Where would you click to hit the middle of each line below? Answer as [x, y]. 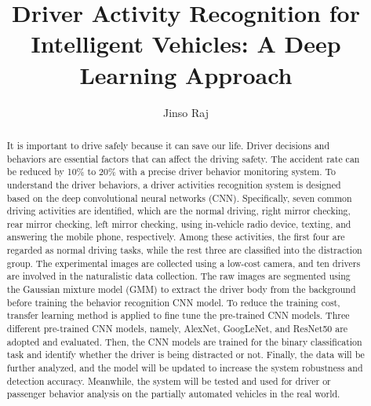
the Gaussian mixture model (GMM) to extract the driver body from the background [181, 289]
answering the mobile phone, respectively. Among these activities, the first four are [176, 237]
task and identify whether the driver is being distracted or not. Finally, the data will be [185, 355]
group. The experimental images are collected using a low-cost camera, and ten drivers [184, 263]
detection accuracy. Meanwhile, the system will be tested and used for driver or [169, 380]
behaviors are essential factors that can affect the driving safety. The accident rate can [183, 158]
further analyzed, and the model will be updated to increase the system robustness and [185, 368]
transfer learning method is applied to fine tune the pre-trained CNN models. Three [178, 315]
